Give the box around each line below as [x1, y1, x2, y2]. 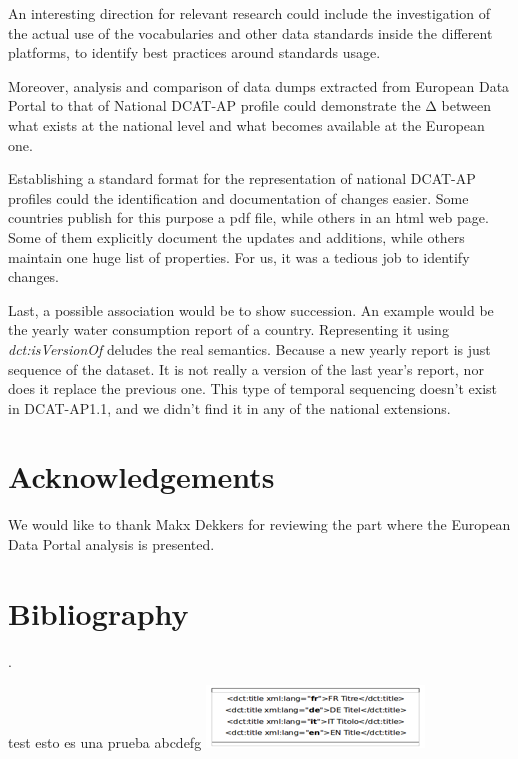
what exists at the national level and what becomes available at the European [8, 114, 485, 135]
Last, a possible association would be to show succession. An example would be [8, 299, 494, 320]
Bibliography [8, 592, 189, 633]
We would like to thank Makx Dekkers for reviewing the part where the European [8, 514, 511, 535]
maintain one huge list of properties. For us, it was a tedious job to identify [8, 246, 470, 267]
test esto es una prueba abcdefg [8, 732, 202, 753]
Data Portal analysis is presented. [8, 534, 215, 554]
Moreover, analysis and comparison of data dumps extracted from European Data [8, 75, 510, 96]
